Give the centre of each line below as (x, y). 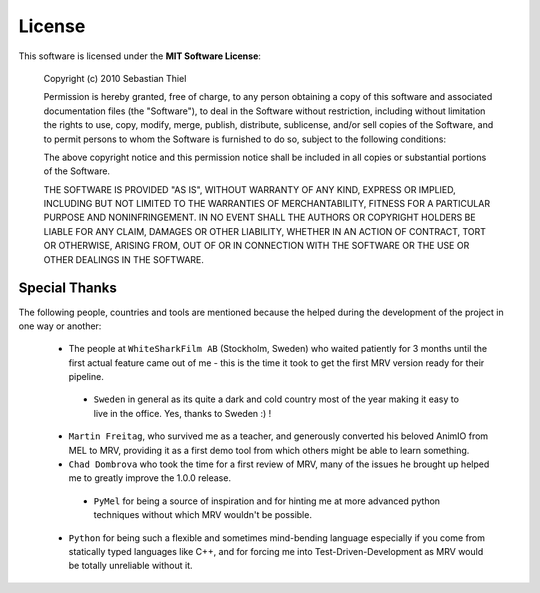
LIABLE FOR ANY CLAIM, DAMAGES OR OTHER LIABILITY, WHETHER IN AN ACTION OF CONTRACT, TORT (265, 231)
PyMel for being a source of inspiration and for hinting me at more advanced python (266, 501)
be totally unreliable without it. (131, 566)
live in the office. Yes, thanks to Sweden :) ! (182, 413)
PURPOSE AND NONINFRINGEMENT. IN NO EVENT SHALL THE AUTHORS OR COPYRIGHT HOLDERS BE (259, 217)
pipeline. (86, 377)
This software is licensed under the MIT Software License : (140, 56)
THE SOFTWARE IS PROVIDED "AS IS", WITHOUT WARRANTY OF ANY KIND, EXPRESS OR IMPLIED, (250, 189)
